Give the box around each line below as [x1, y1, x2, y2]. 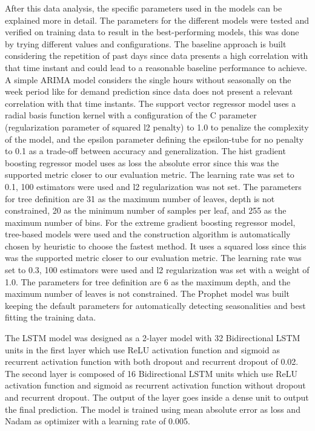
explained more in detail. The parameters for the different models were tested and [5, 13, 310, 26]
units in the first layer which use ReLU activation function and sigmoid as [5, 343, 280, 356]
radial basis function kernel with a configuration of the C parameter [5, 109, 257, 121]
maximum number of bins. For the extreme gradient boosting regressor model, [5, 215, 296, 228]
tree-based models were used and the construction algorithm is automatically [5, 228, 291, 240]
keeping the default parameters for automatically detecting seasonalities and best [5, 299, 306, 311]
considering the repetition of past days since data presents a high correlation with [5, 49, 308, 62]
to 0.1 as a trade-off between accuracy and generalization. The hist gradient [5, 144, 286, 157]
